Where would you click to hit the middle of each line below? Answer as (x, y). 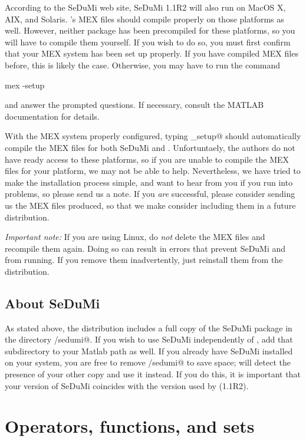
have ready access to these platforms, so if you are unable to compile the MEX (147, 159)
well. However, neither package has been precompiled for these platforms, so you (150, 30)
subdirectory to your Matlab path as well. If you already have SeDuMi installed (149, 351)
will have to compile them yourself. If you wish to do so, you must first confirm (148, 42)
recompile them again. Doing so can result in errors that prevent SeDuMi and (145, 248)
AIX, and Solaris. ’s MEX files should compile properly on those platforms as (144, 19)
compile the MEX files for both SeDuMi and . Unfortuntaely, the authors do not (150, 147)
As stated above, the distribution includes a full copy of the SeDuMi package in (149, 328)
